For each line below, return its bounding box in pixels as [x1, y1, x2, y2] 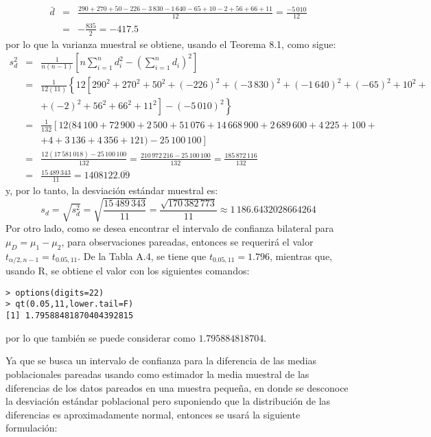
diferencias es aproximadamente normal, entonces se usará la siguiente [5, 407, 301, 421]
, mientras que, [269, 248, 333, 263]
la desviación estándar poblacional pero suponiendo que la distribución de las [5, 394, 331, 408]
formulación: [5, 421, 58, 435]
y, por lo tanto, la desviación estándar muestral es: [5, 183, 218, 198]
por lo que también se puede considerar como [5, 330, 196, 344]
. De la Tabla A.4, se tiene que [78, 248, 207, 263]
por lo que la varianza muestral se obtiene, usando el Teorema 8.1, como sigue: [5, 36, 336, 51]
